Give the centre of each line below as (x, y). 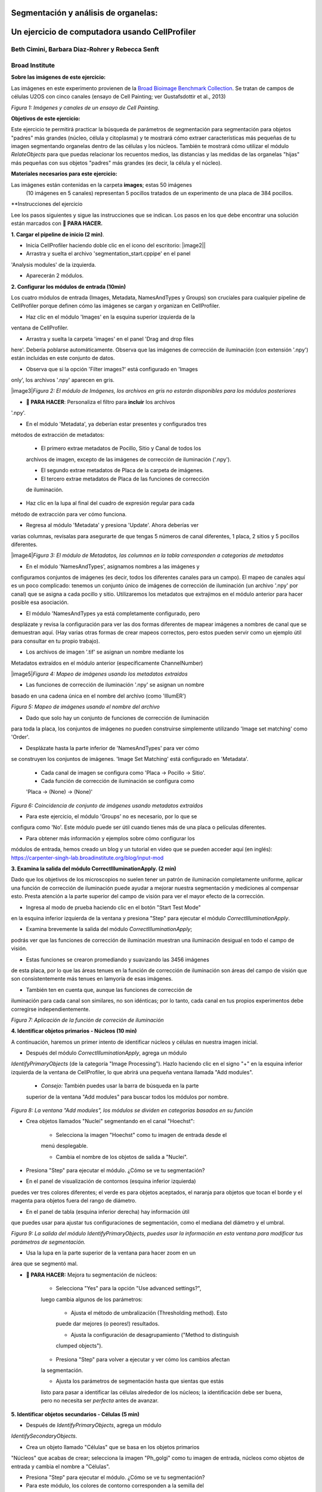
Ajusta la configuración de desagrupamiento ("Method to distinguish (155, 1334)
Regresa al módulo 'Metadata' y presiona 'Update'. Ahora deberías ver (112, 525)
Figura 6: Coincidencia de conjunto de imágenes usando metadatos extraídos (107, 805)
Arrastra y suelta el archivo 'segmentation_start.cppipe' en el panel (108, 254)
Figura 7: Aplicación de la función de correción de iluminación (87, 1020)
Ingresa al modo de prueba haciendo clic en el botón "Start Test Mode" (113, 907)
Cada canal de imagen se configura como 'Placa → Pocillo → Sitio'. (123, 772)
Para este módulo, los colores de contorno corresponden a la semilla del (115, 1485)
